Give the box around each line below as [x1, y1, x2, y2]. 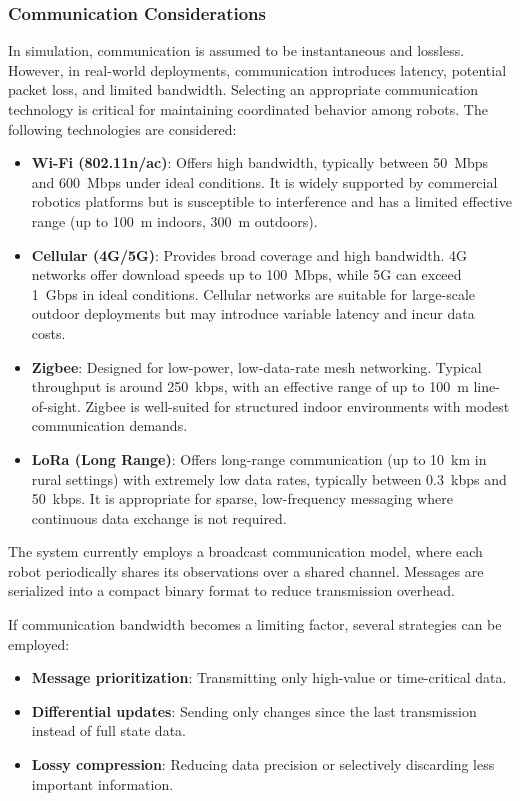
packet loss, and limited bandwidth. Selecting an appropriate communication [8, 79, 479, 100]
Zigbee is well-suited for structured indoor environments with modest [85, 395, 510, 416]
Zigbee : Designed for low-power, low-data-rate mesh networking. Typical [31, 356, 482, 377]
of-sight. [31, 395, 81, 416]
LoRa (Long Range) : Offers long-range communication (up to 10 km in [31, 448, 487, 469]
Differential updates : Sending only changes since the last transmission [31, 700, 477, 721]
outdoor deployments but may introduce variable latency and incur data [31, 303, 475, 324]
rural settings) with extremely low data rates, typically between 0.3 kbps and [31, 468, 507, 489]
